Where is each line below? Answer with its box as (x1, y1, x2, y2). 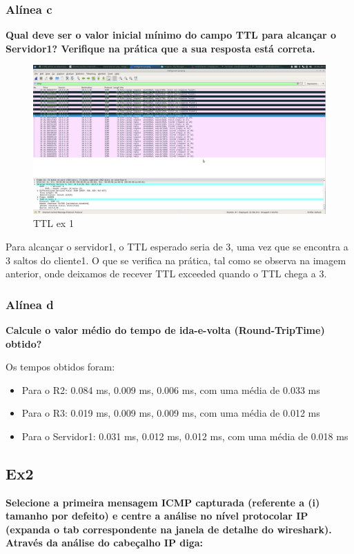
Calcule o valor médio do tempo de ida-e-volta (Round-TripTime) (6, 322, 325, 337)
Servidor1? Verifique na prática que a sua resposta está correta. (6, 41, 315, 55)
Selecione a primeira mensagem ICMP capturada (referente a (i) (6, 495, 320, 509)
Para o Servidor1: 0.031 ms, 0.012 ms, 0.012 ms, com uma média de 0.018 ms (21, 428, 348, 443)
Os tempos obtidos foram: (6, 359, 115, 374)
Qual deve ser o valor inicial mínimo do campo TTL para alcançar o (6, 28, 337, 42)
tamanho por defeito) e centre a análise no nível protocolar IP (6, 508, 308, 523)
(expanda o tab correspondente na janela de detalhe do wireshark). (6, 522, 332, 536)
